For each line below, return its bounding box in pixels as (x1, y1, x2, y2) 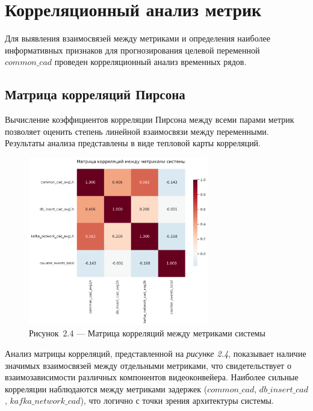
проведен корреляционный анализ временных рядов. (54, 55, 247, 68)
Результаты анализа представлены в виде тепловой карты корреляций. (5, 137, 261, 149)
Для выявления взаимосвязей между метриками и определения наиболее (5, 32, 270, 45)
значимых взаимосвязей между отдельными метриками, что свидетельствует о (5, 359, 291, 371)
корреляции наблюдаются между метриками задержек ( (5, 382, 208, 395)
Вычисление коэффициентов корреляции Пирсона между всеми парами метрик (5, 113, 294, 126)
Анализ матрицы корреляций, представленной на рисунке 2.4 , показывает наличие (5, 347, 306, 360)
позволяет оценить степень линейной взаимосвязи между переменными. (5, 125, 269, 137)
